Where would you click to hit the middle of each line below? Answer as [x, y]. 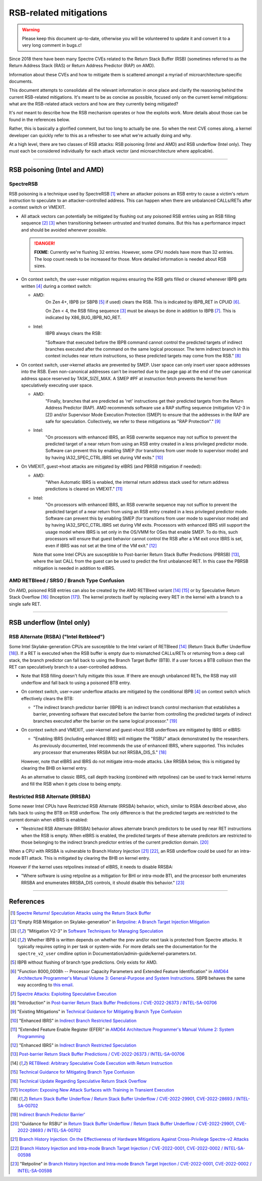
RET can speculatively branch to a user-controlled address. [68, 667]
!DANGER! [45, 243]
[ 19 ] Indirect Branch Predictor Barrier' [48, 1115]
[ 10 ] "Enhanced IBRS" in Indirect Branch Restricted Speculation [74, 1021]
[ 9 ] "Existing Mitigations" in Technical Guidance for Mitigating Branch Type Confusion [96, 1012]
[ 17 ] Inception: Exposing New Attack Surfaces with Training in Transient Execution [92, 1090]
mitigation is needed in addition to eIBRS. [74, 568]
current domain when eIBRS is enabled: [49, 820]
